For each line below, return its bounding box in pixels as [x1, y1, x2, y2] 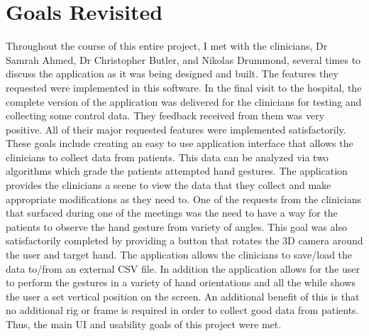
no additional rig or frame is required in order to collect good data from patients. [6, 303, 359, 318]
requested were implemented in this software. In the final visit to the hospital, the [6, 80, 362, 94]
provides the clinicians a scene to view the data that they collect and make [6, 178, 331, 193]
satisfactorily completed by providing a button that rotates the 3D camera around [6, 233, 363, 248]
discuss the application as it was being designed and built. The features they [6, 66, 338, 81]
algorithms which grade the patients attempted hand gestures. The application [6, 163, 348, 178]
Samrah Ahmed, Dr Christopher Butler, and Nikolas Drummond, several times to [6, 52, 361, 67]
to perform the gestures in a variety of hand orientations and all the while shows [6, 275, 356, 290]
